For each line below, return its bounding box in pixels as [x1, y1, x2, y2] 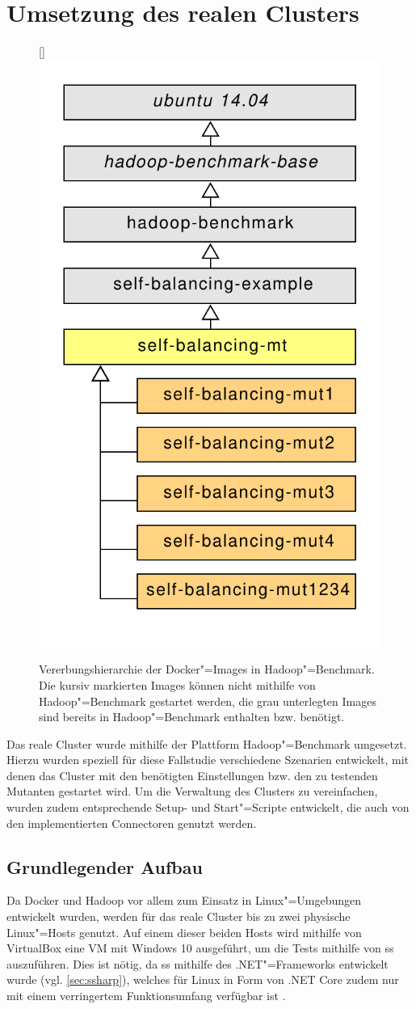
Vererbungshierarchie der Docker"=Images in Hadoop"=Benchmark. [39, 661, 375, 678]
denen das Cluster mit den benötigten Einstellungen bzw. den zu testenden [6, 766, 378, 783]
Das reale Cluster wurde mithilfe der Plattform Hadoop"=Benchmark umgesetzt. [6, 735, 407, 752]
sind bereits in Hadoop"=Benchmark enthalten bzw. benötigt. [39, 708, 345, 725]
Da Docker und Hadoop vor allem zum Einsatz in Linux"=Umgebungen [6, 892, 362, 909]
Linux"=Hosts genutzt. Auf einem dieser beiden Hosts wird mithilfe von [6, 923, 362, 940]
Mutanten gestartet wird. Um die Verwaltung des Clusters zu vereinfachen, [6, 783, 378, 800]
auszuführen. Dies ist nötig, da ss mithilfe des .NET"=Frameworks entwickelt [6, 955, 389, 972]
